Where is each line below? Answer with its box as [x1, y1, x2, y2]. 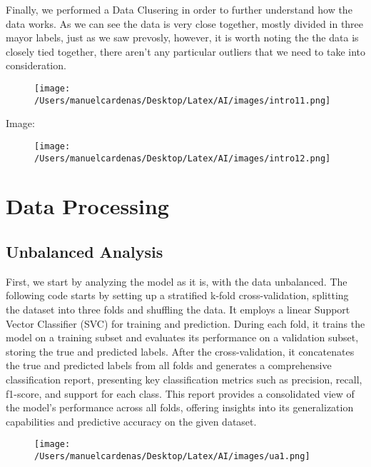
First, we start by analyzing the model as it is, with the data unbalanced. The [6, 273, 347, 288]
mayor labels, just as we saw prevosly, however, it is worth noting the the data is [6, 30, 359, 45]
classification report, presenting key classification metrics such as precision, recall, [6, 371, 362, 386]
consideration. [6, 58, 66, 73]
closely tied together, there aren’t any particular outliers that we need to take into [6, 44, 365, 59]
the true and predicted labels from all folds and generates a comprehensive [6, 358, 332, 373]
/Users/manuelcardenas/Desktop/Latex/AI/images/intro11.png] [34, 95, 331, 106]
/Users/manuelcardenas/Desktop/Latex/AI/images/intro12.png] [34, 153, 331, 164]
